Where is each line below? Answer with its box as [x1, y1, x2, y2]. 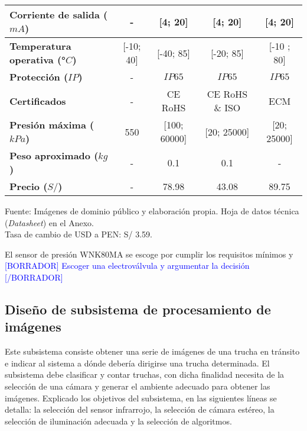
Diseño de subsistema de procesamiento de [5, 300, 271, 318]
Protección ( [9, 70, 68, 83]
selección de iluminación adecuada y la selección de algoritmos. [5, 414, 232, 427]
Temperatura [9, 39, 71, 53]
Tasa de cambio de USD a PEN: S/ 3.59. [5, 228, 152, 240]
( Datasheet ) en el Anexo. [5, 216, 94, 229]
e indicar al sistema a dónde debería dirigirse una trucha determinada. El [5, 356, 270, 369]
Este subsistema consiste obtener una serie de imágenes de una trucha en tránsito [5, 345, 300, 358]
